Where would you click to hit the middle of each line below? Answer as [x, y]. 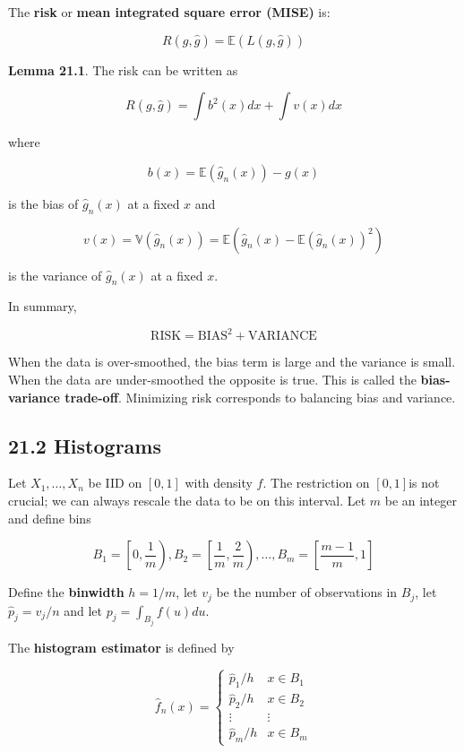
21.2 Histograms [85, 445]
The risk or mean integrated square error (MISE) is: [169, 12]
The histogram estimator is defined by [121, 648]
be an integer [421, 501]
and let [83, 610]
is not [424, 483]
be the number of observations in [307, 592]
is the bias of [43, 203]
